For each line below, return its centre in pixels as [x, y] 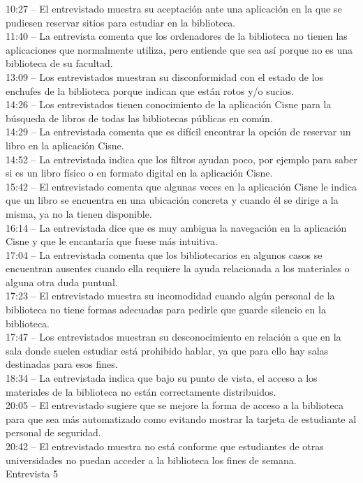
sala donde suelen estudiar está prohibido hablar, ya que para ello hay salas [167, 350]
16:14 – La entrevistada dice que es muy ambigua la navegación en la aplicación [176, 227]
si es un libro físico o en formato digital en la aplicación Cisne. [139, 173]
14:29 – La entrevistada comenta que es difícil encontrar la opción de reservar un [178, 132]
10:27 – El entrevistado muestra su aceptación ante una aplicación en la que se [174, 8]
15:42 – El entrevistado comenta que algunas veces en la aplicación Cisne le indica [181, 186]
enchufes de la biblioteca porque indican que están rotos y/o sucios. [150, 90]
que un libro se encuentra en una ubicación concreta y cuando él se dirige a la [172, 200]
